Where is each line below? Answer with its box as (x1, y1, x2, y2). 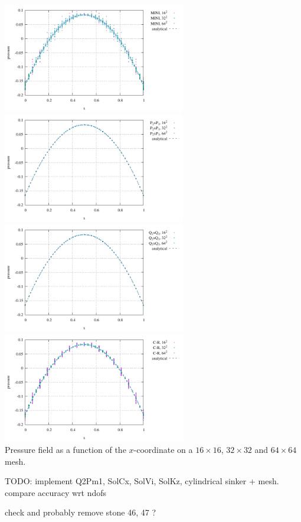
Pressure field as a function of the (5, 443, 126, 455)
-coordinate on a (133, 443, 193, 455)
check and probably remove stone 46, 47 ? (5, 506, 156, 518)
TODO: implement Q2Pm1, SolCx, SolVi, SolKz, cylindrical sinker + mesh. (5, 475, 279, 487)
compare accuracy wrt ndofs (5, 486, 107, 498)
